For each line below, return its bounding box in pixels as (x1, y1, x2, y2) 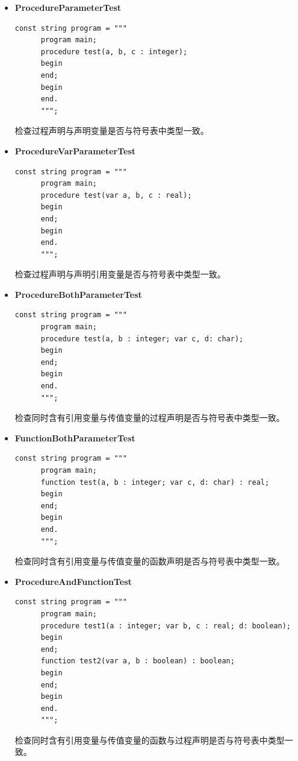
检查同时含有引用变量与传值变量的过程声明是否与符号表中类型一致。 (14, 411, 285, 424)
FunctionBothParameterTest (14, 431, 135, 444)
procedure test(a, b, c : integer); (40, 47, 188, 56)
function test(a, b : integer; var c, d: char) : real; (40, 478, 270, 487)
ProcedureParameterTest (14, 1, 122, 13)
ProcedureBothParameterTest (14, 288, 142, 300)
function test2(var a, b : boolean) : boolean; (40, 657, 235, 666)
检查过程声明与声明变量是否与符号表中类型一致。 (14, 124, 209, 137)
